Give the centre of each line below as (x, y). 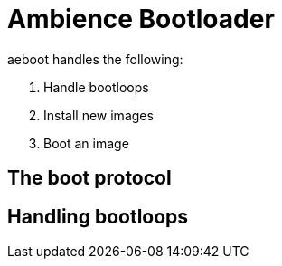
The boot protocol (89, 178)
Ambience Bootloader (141, 19)
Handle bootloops (96, 87)
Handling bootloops (98, 216)
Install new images (99, 115)
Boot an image (86, 143)
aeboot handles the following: (95, 59)
